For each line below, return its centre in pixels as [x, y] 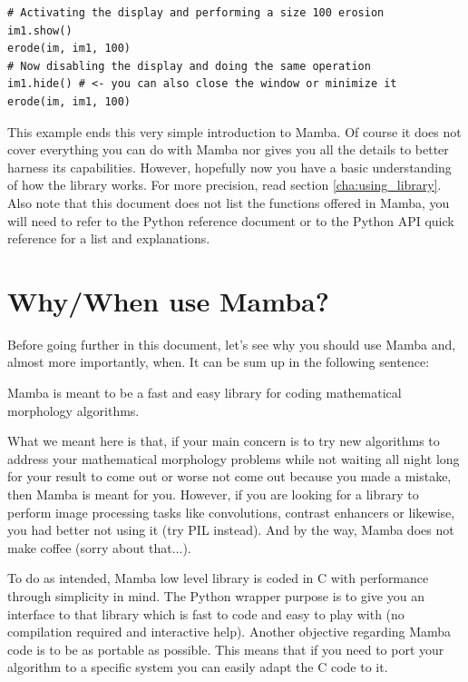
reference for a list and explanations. [109, 238]
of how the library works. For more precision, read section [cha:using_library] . [224, 185]
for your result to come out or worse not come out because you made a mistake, [229, 476]
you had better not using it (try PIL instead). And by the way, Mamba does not [231, 530]
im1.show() [40, 30]
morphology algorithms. [73, 410]
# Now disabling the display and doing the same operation [189, 66]
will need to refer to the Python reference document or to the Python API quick [231, 220]
